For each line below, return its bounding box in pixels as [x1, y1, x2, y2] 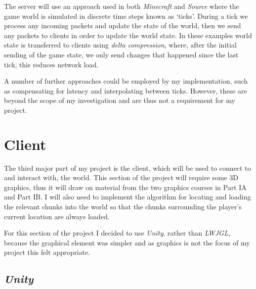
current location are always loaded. [4, 211, 110, 221]
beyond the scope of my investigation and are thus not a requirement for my [4, 95, 235, 105]
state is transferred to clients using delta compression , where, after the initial [4, 40, 237, 50]
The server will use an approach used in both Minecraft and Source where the [4, 1, 239, 11]
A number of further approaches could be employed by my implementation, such [4, 76, 248, 86]
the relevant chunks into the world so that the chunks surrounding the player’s [4, 201, 242, 212]
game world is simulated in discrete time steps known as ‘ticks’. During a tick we [4, 10, 248, 21]
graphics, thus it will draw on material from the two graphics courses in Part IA [4, 182, 247, 192]
